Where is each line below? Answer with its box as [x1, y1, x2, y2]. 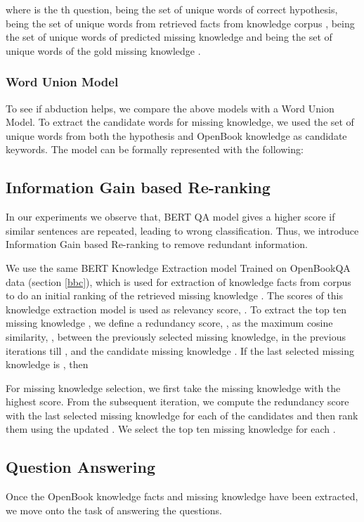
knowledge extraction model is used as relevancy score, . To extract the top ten [6, 301, 346, 316]
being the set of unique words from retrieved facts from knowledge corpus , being [6, 15, 355, 30]
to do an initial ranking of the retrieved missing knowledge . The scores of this [6, 288, 344, 303]
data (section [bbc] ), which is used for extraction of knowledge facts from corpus [6, 274, 351, 289]
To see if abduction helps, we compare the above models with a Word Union [6, 100, 334, 115]
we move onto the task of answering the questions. [6, 502, 222, 517]
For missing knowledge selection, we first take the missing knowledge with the [6, 380, 341, 395]
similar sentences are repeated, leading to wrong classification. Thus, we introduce [6, 223, 359, 237]
